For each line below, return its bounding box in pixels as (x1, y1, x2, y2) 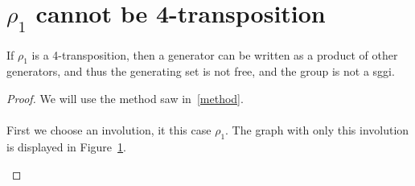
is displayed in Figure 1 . (6, 138, 126, 155)
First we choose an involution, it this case (6, 122, 212, 138)
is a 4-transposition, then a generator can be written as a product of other (31, 46, 398, 63)
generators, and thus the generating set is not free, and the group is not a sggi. (6, 63, 395, 80)
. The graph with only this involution (225, 122, 409, 138)
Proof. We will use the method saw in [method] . (6, 89, 244, 106)
